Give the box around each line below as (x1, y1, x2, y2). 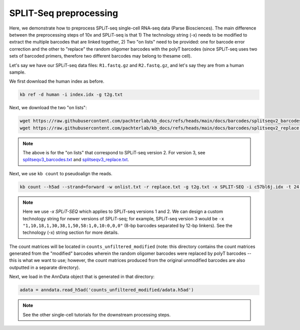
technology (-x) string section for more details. (22, 229, 119, 235)
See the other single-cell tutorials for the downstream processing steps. (22, 311, 171, 317)
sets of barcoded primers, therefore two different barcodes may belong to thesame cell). (9, 53, 192, 59)
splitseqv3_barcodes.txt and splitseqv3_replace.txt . (22, 157, 129, 163)
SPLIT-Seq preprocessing (9, 8, 118, 19)
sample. (9, 69, 26, 75)
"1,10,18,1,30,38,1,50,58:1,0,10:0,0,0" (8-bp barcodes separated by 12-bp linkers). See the (22, 222, 232, 228)
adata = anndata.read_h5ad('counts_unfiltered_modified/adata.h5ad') (19, 287, 194, 293)
